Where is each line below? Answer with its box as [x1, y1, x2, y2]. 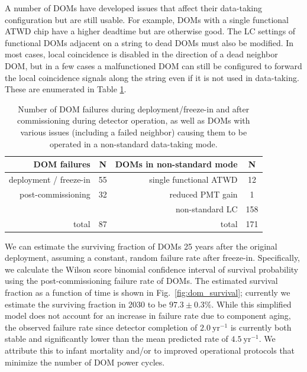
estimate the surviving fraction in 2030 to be [5, 297, 167, 310]
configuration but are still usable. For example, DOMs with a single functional [5, 13, 289, 25]
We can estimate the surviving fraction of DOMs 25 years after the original [5, 240, 277, 252]
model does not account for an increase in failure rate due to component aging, [5, 309, 291, 322]
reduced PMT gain [169, 187, 238, 200]
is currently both [230, 321, 292, 333]
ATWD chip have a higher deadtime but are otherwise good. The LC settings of [5, 25, 296, 37]
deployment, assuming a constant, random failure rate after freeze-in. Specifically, [5, 251, 300, 264]
